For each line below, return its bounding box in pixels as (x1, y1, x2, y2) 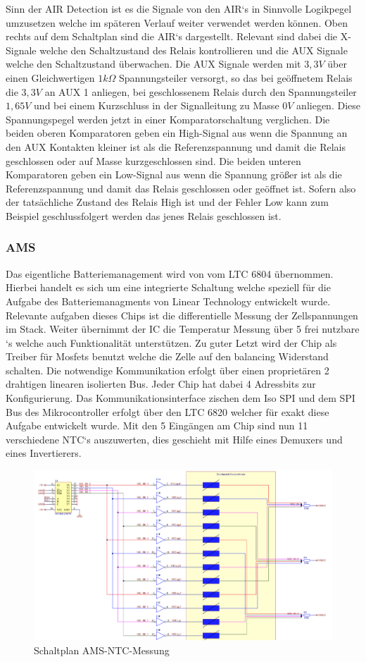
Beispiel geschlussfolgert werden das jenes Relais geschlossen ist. (6, 208, 282, 223)
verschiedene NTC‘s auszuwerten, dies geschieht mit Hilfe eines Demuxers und (6, 431, 343, 446)
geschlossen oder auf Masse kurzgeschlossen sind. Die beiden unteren (6, 153, 301, 168)
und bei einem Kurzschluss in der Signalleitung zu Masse (34, 98, 279, 113)
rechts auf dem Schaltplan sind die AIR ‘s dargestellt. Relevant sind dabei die (6, 29, 338, 44)
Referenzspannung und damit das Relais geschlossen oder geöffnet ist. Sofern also (6, 180, 356, 195)
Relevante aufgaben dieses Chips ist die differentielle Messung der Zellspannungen (6, 307, 358, 322)
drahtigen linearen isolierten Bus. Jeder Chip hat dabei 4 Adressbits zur (6, 376, 316, 391)
